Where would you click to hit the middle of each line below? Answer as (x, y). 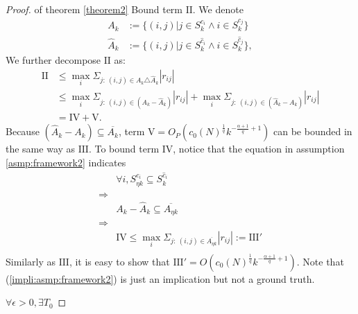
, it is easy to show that (119, 261)
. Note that (320, 261)
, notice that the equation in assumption (259, 149)
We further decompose (53, 59)
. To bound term (124, 149)
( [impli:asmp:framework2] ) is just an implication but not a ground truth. (160, 278)
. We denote (218, 9)
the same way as (41, 149)
